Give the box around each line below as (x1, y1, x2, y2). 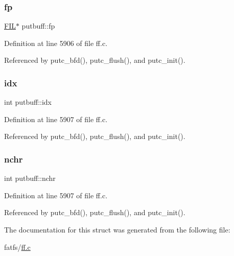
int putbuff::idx (4, 97, 52, 107)
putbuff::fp (21, 20, 55, 31)
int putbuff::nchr (4, 173, 56, 183)
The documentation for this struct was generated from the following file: (4, 224, 230, 235)
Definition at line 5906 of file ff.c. (4, 37, 108, 48)
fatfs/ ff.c (4, 241, 31, 252)
